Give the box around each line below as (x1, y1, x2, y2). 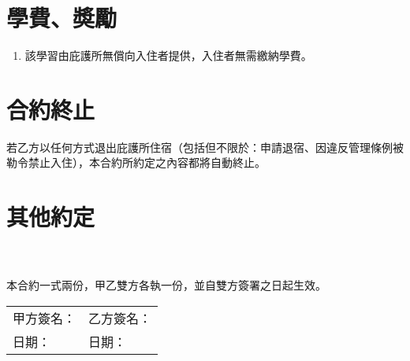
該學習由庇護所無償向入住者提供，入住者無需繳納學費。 (24, 47, 312, 64)
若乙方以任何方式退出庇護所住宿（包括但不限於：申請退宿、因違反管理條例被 (6, 138, 404, 155)
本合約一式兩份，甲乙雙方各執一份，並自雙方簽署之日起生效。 (6, 277, 326, 293)
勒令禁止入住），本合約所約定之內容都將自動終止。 (6, 154, 266, 171)
